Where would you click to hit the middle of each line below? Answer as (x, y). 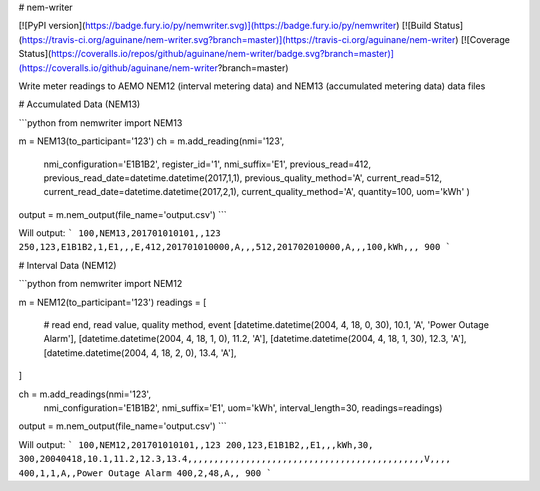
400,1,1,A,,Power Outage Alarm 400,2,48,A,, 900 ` (145, 473)
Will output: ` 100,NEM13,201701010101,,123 (119, 233)
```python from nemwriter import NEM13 (100, 122)
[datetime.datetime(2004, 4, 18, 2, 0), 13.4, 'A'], (140, 352)
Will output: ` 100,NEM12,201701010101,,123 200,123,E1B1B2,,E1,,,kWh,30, (196, 444)
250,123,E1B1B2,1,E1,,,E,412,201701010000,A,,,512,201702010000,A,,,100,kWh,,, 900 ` (235, 247)
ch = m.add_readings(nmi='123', (85, 394)
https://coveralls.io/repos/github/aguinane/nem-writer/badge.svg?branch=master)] (222, 54)
